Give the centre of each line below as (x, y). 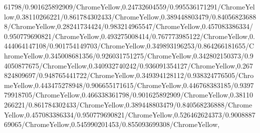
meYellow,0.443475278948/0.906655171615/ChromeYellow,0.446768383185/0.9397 (129, 85)
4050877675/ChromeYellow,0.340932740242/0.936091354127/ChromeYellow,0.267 (129, 65)
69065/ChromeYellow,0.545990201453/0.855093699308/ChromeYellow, (112, 124)
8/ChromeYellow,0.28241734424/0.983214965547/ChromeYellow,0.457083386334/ (129, 26)
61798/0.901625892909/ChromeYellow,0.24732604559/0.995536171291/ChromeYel (129, 6)
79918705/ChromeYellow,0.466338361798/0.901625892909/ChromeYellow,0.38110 (129, 95)
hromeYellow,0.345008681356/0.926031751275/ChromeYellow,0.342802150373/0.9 (129, 55)
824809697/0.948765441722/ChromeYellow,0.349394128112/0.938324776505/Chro (129, 75)
